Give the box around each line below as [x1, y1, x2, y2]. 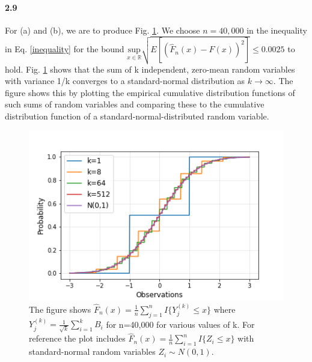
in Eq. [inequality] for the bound [5, 43, 124, 55]
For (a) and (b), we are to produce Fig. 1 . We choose [5, 23, 200, 36]
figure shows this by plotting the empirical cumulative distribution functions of [5, 86, 295, 98]
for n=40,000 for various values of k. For [106, 318, 255, 330]
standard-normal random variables [29, 345, 156, 358]
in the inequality [246, 23, 307, 36]
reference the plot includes [29, 332, 126, 345]
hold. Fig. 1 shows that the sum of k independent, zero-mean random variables [5, 62, 295, 75]
